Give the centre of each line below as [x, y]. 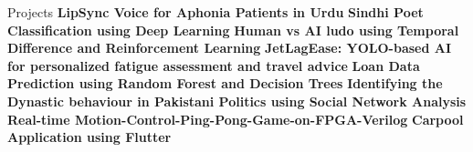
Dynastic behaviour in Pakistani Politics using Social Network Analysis [237, 101]
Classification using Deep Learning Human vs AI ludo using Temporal [233, 30]
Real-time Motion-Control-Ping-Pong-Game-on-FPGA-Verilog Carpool [236, 119]
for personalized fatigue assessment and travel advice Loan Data [214, 65]
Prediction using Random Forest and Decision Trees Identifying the [225, 83]
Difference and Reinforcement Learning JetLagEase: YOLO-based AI [230, 48]
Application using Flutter [89, 137]
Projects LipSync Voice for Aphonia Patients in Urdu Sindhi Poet [215, 12]
